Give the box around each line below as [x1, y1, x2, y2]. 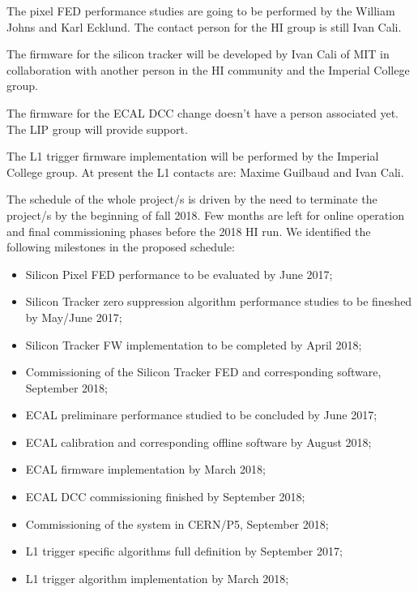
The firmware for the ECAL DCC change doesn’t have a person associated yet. [6, 104, 399, 121]
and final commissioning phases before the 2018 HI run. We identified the [6, 222, 371, 239]
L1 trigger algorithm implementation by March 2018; [25, 569, 289, 586]
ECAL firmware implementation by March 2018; [25, 461, 266, 478]
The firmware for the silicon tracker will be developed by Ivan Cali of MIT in [6, 45, 390, 62]
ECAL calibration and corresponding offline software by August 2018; [25, 433, 372, 450]
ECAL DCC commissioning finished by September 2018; [25, 488, 305, 505]
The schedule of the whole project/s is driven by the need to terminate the [6, 191, 377, 208]
